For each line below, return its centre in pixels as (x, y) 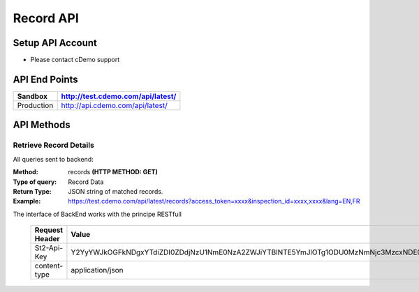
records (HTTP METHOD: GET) (113, 172)
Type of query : (35, 182)
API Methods (42, 125)
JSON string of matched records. (116, 191)
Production (35, 105)
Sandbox (32, 96)
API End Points (45, 79)
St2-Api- (49, 248)
